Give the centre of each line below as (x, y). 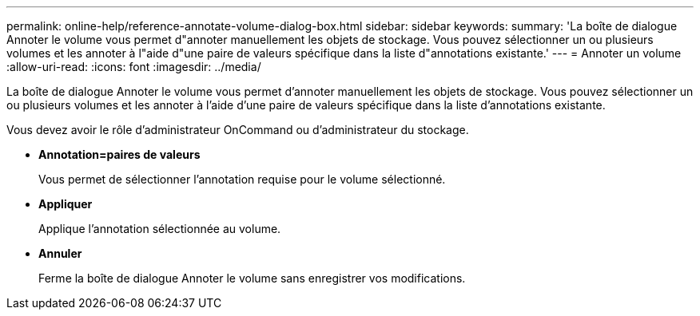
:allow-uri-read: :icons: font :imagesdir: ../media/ (134, 67)
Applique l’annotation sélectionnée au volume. (160, 229)
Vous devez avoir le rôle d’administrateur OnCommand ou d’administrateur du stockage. (238, 130)
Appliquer (66, 204)
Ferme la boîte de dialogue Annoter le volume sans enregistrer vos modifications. (252, 278)
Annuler (60, 253)
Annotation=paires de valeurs (119, 154)
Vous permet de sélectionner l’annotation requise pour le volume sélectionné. (242, 179)
